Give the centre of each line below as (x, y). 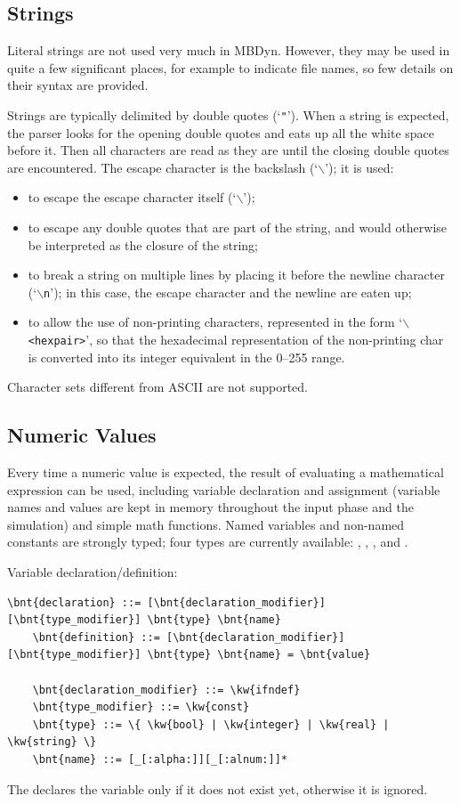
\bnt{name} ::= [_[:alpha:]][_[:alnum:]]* (160, 759)
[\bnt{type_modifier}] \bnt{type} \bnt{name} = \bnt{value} (189, 655)
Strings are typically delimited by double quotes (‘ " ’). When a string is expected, (228, 114)
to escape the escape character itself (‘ (132, 197)
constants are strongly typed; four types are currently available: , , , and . (208, 542)
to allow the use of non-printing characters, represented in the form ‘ (215, 322)
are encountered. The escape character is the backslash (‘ (163, 167)
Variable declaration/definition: (93, 572)
